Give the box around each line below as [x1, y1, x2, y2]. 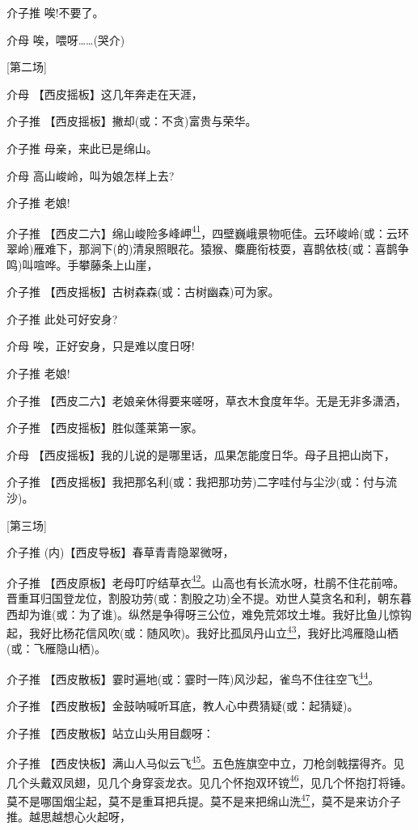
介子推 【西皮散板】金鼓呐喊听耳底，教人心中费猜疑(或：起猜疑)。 [6, 697, 359, 714]
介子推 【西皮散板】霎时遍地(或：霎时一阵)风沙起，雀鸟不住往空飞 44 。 [6, 668, 380, 687]
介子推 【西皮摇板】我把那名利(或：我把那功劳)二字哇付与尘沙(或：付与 [6, 473, 386, 490]
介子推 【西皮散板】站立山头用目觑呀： [6, 724, 214, 741]
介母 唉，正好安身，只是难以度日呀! [6, 337, 195, 354]
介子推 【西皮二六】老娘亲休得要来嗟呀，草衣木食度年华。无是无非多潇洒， [6, 392, 407, 409]
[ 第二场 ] [6, 58, 47, 75]
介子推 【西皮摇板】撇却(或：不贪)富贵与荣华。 [6, 112, 257, 129]
